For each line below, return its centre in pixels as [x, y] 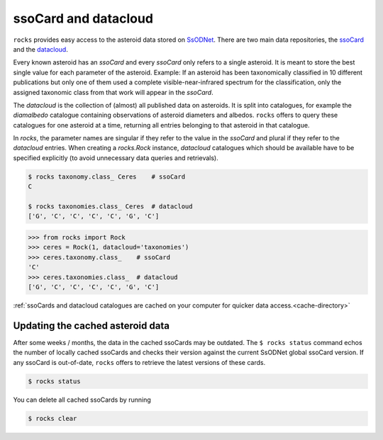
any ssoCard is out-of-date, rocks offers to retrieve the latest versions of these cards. [139, 362]
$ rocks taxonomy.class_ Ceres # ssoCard [107, 176]
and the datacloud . [41, 49]
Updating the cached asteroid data [91, 326]
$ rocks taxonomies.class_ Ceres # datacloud [110, 207]
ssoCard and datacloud [83, 18]
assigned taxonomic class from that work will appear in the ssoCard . [113, 92]
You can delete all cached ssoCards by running [82, 400]
